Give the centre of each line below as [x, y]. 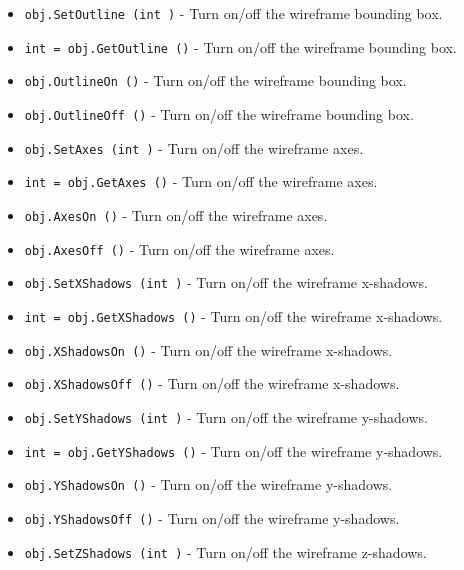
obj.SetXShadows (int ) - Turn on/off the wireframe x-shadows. [226, 282]
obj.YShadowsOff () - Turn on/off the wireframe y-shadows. [212, 517]
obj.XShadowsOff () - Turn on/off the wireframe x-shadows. [212, 383]
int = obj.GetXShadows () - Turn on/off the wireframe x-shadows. [233, 315]
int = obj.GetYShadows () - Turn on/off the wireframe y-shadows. [233, 450]
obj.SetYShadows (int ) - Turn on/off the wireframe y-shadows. [226, 416]
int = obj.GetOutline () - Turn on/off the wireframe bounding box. [240, 46]
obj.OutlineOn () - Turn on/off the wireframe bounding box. [215, 80]
